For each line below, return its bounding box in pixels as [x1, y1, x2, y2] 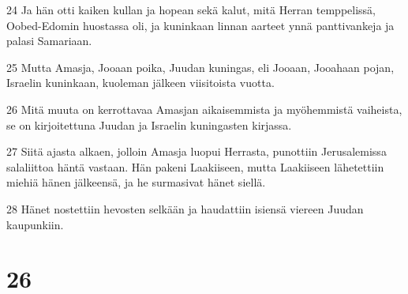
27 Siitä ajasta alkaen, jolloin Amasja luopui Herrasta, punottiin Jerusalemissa [6, 143, 387, 160]
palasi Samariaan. [6, 32, 92, 49]
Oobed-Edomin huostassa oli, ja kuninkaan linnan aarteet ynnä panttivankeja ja [6, 17, 395, 33]
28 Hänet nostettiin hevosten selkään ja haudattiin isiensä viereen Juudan [6, 200, 364, 217]
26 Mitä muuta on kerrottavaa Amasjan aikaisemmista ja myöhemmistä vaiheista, [6, 100, 402, 117]
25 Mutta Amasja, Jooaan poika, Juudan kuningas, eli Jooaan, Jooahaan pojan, [6, 58, 395, 75]
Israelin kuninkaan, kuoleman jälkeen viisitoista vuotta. [6, 74, 275, 91]
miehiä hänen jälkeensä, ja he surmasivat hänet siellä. [6, 174, 266, 190]
